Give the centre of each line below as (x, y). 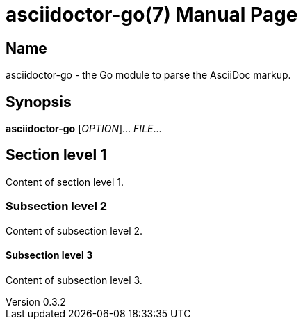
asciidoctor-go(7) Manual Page (152, 15)
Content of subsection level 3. (74, 280)
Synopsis (39, 102)
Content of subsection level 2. (74, 230)
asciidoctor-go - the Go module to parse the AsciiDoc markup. (148, 75)
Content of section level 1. (65, 182)
